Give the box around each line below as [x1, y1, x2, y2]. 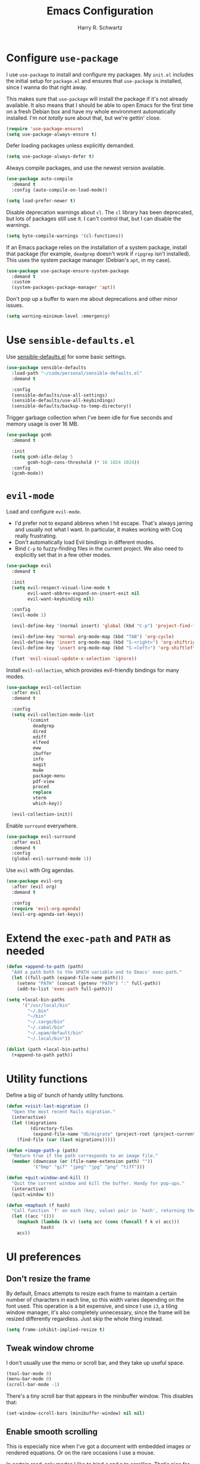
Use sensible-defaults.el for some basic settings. [6, 353, 127, 360]
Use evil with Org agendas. [6, 867, 75, 874]
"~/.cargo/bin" [27, 1019, 65, 1025]
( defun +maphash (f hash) [6, 1202, 70, 1208]
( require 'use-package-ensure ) [6, 125, 84, 132]
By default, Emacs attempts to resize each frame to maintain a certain [6, 1290, 177, 1297]
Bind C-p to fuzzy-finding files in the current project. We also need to [14, 545, 183, 552]
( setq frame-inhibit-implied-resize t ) [6, 1327, 105, 1333]
